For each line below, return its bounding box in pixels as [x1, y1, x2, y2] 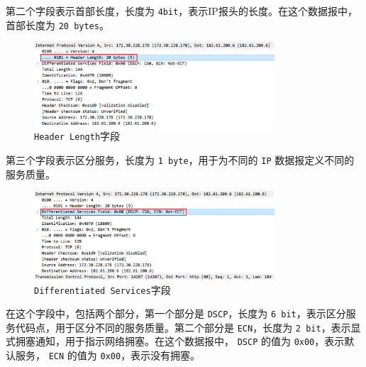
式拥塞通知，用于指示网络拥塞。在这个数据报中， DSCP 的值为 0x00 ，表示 [6, 334, 345, 349]
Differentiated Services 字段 [34, 282, 171, 297]
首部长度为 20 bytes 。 [6, 17, 109, 32]
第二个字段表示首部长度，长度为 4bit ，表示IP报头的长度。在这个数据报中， [6, 4, 357, 18]
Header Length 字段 [34, 128, 121, 143]
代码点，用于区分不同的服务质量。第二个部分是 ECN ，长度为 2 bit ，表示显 [15, 319, 361, 334]
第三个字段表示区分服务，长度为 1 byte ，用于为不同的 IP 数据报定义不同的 [6, 153, 355, 168]
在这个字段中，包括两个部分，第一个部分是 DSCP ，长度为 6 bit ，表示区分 [6, 306, 346, 321]
